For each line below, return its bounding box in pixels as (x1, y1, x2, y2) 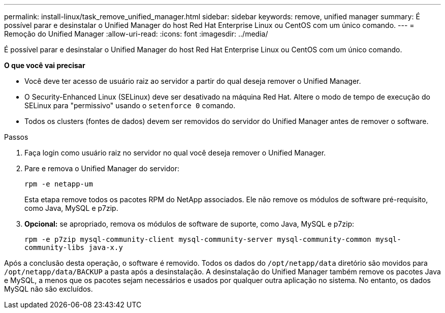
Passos (4, 133, 28, 141)
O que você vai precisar (4, 61, 85, 70)
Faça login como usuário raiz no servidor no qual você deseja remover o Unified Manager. (24, 148, 326, 157)
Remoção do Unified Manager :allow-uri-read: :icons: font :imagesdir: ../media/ (4, 29, 268, 38)
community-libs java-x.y (24, 243, 123, 252)
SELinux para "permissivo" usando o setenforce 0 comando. (24, 101, 236, 110)
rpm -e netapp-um (24, 180, 93, 188)
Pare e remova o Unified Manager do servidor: (24, 164, 179, 173)
